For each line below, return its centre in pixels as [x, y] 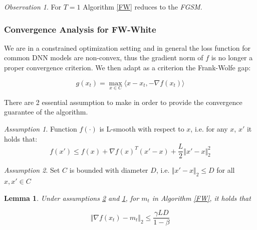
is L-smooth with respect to [142, 129]
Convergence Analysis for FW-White [80, 29]
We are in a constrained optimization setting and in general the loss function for [127, 47]
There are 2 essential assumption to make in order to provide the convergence [123, 102]
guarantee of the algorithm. [46, 112]
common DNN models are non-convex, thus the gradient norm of [104, 57]
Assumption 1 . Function [41, 129]
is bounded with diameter [109, 170]
